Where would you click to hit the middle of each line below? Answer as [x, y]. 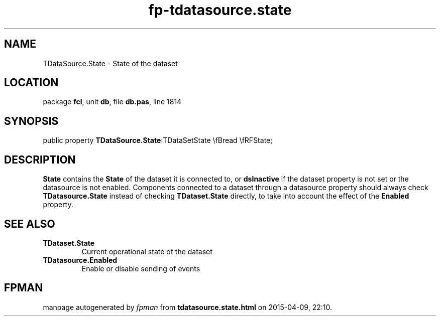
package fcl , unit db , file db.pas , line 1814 [112, 102]
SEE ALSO [30, 224]
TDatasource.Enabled [80, 260]
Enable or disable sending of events [141, 268]
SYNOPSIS [31, 121]
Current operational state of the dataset [147, 251]
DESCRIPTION [40, 159]
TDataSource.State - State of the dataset [110, 63]
